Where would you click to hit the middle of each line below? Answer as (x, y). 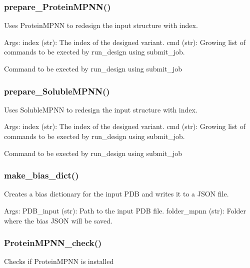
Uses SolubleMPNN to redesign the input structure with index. (101, 109)
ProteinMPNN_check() (53, 243)
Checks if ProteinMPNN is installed (59, 261)
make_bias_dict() (41, 175)
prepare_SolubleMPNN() (57, 91)
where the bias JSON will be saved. (58, 220)
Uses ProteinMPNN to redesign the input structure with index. (101, 25)
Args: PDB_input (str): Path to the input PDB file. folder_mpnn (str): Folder (125, 210)
